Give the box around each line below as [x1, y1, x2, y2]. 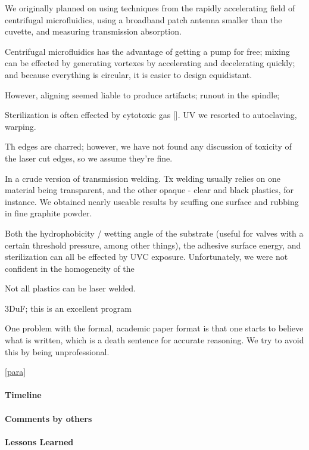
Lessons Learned [5, 435, 74, 448]
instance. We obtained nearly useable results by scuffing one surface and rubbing [5, 195, 299, 207]
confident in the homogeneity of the [5, 262, 135, 274]
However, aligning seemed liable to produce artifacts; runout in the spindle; [5, 88, 280, 101]
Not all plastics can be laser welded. [5, 282, 136, 294]
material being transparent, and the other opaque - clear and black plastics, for [5, 184, 294, 196]
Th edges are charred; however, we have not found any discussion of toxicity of [5, 140, 292, 153]
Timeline [5, 389, 42, 401]
